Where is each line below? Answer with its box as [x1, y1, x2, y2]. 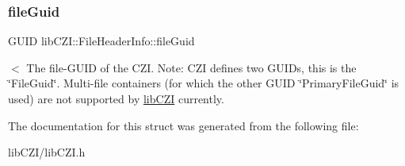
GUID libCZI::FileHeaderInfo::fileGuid [8, 33, 195, 49]
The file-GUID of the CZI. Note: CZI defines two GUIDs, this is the [26, 59, 357, 75]
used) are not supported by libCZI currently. [8, 91, 224, 106]
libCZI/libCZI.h [8, 144, 86, 160]
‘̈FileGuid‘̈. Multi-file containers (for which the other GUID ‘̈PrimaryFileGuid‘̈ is [8, 75, 399, 91]
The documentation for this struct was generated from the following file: [8, 117, 359, 133]
